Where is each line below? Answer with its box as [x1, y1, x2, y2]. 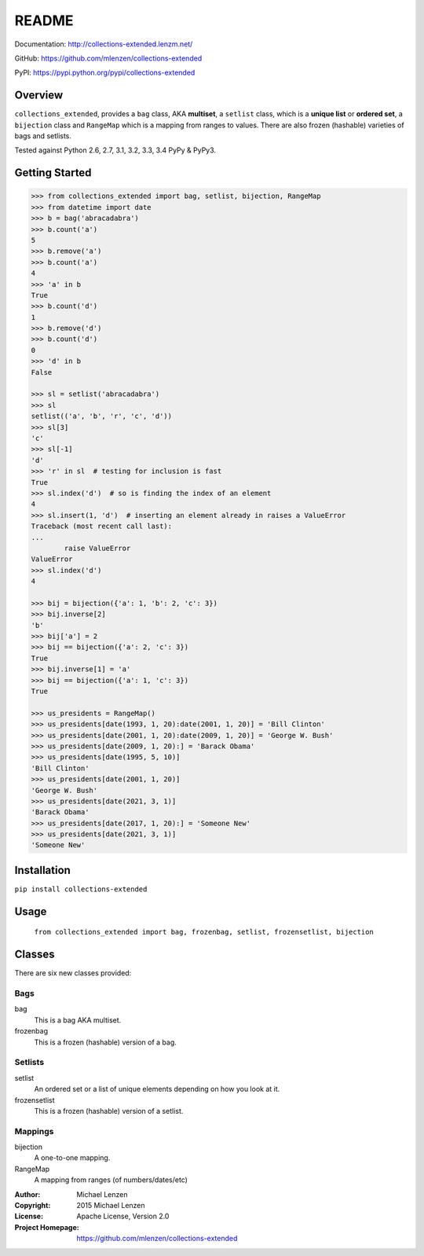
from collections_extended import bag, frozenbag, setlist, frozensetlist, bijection [34, 927, 375, 937]
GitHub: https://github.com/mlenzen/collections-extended [14, 53, 203, 63]
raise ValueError [64, 543, 131, 553]
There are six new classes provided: [14, 968, 132, 978]
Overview [14, 89, 64, 102]
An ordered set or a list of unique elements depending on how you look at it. [34, 1085, 280, 1094]
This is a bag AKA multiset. [34, 1015, 122, 1025]
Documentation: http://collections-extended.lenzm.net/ [14, 39, 193, 49]
